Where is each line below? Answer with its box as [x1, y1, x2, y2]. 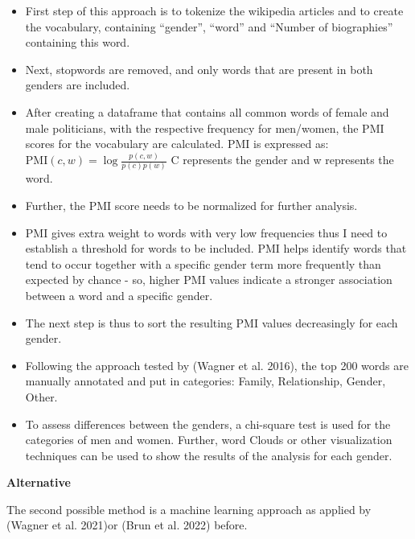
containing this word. [25, 34, 130, 51]
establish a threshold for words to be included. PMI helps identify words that [25, 240, 407, 257]
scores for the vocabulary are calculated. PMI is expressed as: [25, 135, 329, 152]
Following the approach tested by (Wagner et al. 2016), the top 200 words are [25, 356, 409, 373]
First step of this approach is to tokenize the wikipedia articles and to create [25, 2, 404, 19]
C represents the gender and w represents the [171, 151, 394, 168]
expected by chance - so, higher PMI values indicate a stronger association [25, 271, 392, 288]
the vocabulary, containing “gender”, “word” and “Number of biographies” [25, 18, 393, 35]
